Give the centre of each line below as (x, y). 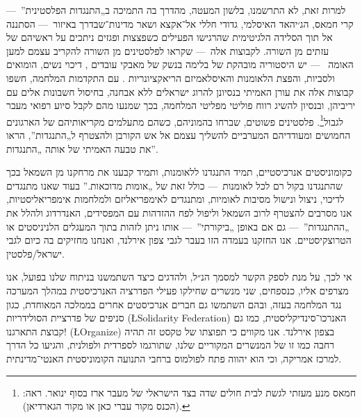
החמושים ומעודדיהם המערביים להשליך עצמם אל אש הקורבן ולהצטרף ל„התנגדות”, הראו (179, 135)
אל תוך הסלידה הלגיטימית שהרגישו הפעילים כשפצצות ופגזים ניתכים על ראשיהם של (170, 37)
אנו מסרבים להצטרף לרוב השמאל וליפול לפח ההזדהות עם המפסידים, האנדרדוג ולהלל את (179, 212)
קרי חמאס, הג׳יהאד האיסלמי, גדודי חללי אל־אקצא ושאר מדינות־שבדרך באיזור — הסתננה (180, 23)
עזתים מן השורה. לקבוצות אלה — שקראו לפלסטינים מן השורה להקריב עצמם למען (168, 50)
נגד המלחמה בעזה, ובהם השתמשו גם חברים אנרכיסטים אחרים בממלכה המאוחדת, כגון (174, 304)
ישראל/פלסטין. (35, 253)
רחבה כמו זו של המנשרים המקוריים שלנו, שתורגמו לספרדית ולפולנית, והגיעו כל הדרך (171, 345)
